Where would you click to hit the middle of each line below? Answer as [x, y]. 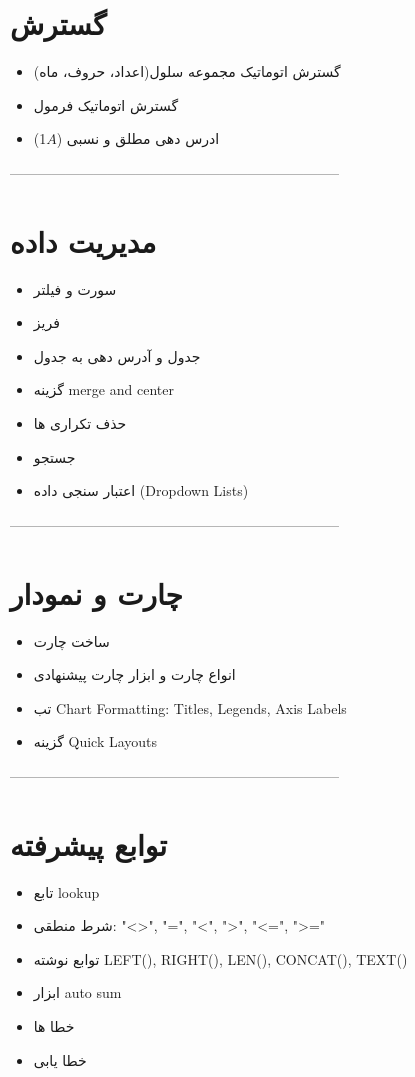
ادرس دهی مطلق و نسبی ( [138, 138]
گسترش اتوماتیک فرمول [106, 104]
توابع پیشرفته [88, 843]
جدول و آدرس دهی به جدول [117, 355]
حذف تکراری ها [80, 423]
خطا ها [54, 1025]
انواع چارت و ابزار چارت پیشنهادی [134, 674]
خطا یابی [60, 1059]
